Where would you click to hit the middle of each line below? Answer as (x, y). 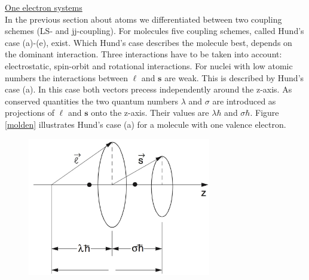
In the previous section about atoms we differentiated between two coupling (143, 19)
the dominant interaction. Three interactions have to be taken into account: (143, 54)
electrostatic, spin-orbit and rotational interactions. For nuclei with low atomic (149, 65)
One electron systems (44, 7)
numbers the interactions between (66, 77)
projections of (30, 113)
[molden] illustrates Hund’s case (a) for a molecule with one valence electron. (146, 124)
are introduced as (244, 101)
